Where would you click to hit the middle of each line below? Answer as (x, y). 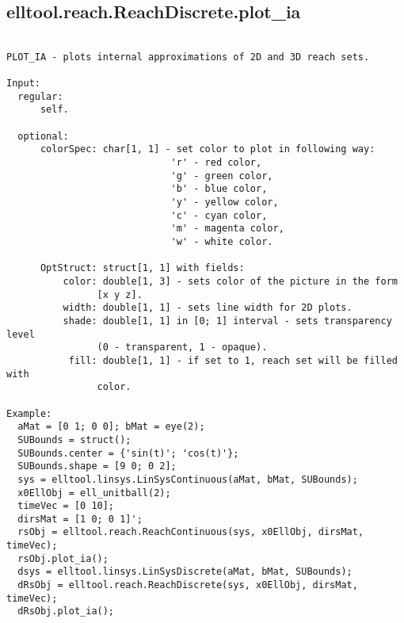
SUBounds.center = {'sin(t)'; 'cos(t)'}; (128, 453)
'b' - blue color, (219, 189)
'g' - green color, (222, 176)
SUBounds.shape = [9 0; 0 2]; (97, 466)
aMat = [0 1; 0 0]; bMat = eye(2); (111, 427)
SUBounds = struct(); (74, 440)
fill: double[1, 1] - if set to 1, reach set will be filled (233, 360)
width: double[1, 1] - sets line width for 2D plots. (208, 308)
